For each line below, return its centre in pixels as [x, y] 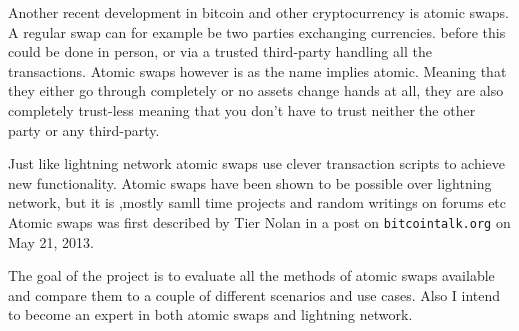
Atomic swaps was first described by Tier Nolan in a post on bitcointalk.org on [259, 221]
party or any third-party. [84, 129]
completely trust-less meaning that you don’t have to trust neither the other [242, 109]
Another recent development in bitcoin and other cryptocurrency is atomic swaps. [258, 12]
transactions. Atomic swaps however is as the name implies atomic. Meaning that [257, 70]
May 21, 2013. [51, 241]
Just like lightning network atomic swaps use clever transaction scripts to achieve [257, 163]
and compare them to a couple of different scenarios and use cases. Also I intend [254, 294]
